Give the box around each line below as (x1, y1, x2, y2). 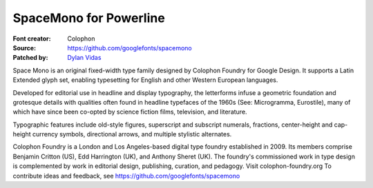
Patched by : (12, 54, 48, 62)
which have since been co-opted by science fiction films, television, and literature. (12, 107, 248, 116)
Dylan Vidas (67, 54, 102, 62)
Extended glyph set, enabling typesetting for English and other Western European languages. (12, 76, 278, 84)
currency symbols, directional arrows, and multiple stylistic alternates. (32, 130, 232, 138)
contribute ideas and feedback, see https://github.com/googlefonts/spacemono (12, 171, 240, 180)
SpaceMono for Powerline (12, 10, 165, 25)
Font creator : (12, 34, 51, 43)
